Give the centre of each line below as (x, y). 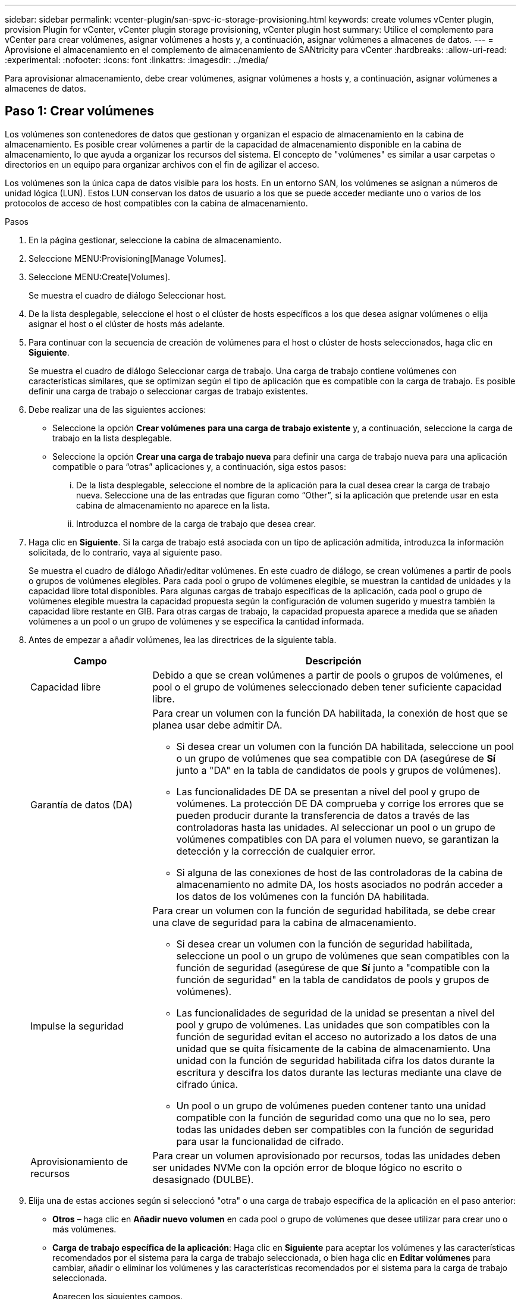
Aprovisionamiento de (79, 1161)
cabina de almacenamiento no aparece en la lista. (173, 505)
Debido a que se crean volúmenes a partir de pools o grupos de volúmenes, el (328, 675)
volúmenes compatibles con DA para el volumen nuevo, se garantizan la (338, 839)
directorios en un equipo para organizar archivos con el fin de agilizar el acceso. (162, 164)
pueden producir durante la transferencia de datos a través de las (323, 815)
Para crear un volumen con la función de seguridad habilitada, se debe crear (324, 910)
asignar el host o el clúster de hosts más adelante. (127, 324)
